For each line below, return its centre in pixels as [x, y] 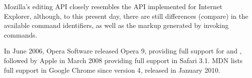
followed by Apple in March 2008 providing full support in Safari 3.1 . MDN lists [123, 60]
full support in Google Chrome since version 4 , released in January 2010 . [112, 70]
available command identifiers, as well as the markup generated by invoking [116, 25]
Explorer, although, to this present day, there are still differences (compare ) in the [126, 16]
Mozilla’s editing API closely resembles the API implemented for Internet [113, 6]
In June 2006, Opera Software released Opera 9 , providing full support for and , [123, 51]
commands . [21, 34]
